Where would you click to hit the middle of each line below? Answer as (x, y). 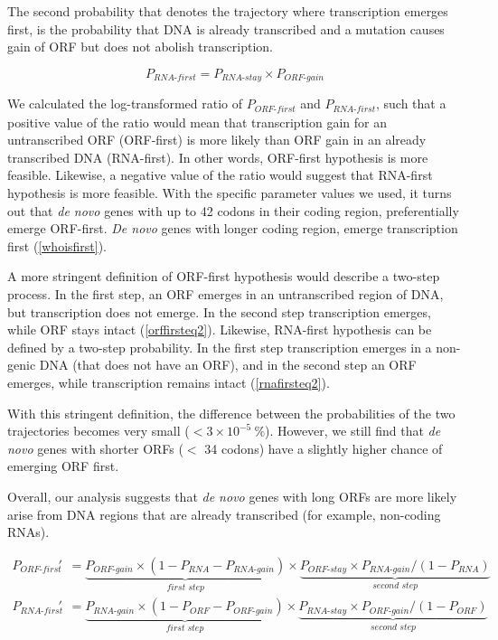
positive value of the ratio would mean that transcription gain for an (197, 122)
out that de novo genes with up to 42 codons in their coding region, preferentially (233, 210)
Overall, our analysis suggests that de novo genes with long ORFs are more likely (232, 496)
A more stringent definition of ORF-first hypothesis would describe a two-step (224, 276)
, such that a (411, 104)
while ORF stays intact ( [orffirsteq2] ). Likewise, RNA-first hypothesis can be (220, 329)
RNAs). (28, 532)
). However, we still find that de (353, 431)
